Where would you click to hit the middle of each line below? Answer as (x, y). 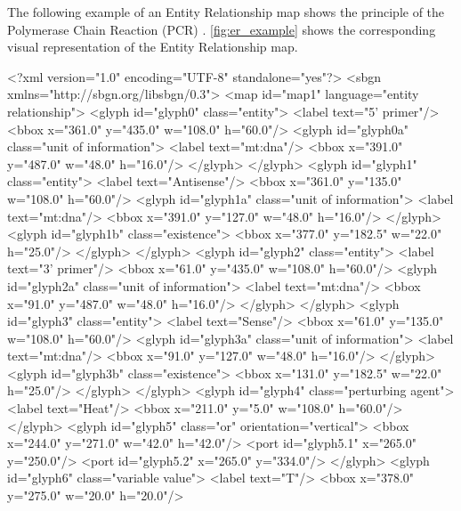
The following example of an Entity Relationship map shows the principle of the (226, 12)
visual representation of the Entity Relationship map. (153, 47)
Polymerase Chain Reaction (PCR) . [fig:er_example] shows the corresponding (222, 29)
